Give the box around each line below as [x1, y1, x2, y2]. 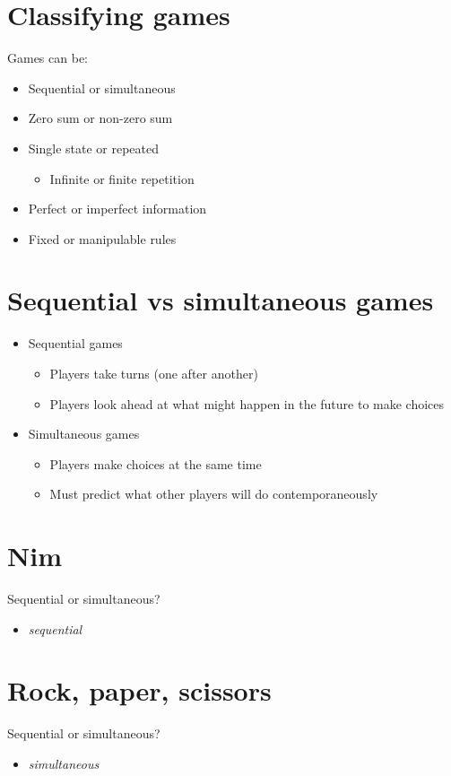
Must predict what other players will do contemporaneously [49, 484, 378, 503]
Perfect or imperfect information [28, 199, 207, 218]
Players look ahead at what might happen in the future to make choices [49, 394, 445, 413]
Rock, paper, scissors [7, 672, 272, 709]
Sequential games [28, 334, 123, 353]
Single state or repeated [28, 138, 160, 157]
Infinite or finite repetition [49, 169, 195, 187]
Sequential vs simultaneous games [7, 282, 434, 318]
